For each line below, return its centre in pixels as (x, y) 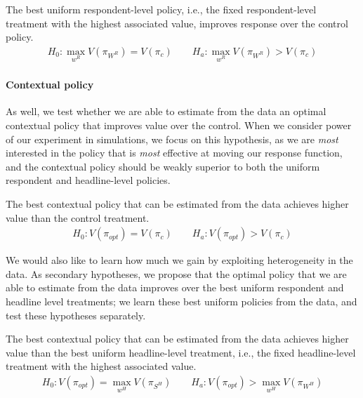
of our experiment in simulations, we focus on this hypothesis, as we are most (172, 139)
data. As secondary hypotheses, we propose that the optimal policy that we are (176, 273)
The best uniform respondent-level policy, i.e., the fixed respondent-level (161, 9)
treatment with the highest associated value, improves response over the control (177, 23)
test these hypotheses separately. (76, 315)
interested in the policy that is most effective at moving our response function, (174, 153)
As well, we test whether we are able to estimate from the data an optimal (166, 111)
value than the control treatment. (78, 217)
